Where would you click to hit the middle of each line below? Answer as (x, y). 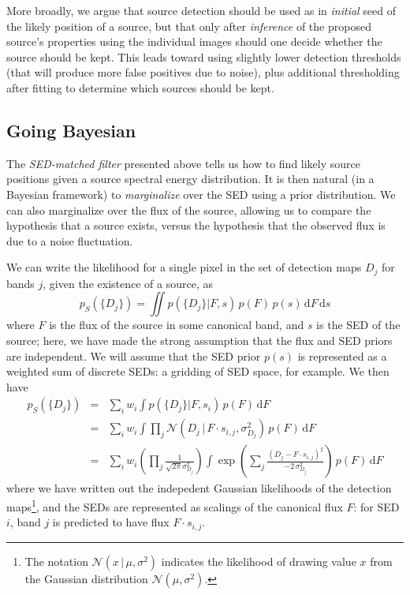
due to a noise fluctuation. (70, 240)
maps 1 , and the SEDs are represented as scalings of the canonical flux (175, 505)
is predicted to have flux (111, 522)
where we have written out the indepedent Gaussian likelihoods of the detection (199, 488)
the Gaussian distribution (86, 578)
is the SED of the (358, 325)
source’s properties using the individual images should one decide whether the (194, 41)
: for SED (376, 506)
